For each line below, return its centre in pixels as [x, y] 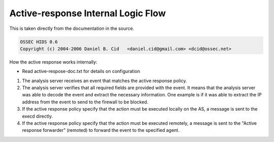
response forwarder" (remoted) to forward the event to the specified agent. [101, 130]
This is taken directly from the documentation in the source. [72, 28]
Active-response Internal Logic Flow [88, 13]
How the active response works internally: [53, 62]
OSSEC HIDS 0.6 [39, 42]
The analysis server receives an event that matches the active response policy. [105, 81]
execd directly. [38, 116]
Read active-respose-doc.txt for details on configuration [81, 72]
